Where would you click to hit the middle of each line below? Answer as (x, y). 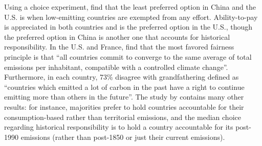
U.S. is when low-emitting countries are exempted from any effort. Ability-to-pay (131, 17)
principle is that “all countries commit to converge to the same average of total (128, 56)
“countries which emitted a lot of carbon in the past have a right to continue (124, 87)
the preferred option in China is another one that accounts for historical (117, 36)
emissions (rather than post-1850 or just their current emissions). (123, 137)
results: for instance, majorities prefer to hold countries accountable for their (124, 106)
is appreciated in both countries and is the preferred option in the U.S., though (128, 27)
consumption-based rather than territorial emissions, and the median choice (123, 117)
